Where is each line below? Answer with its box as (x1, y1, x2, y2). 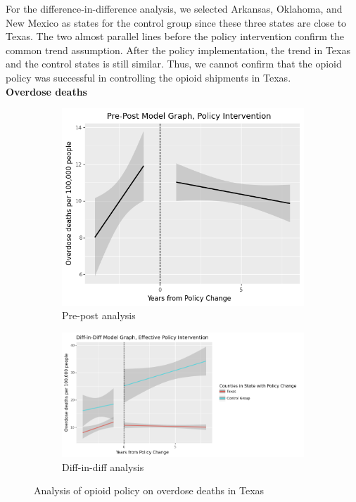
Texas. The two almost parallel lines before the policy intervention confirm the (6, 29, 345, 44)
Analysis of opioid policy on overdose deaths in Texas (34, 483, 265, 498)
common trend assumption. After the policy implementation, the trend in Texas (6, 42, 350, 57)
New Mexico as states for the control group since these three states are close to (6, 15, 347, 30)
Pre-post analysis (62, 308, 136, 323)
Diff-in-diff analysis (62, 459, 144, 474)
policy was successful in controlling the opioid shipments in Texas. (6, 70, 291, 84)
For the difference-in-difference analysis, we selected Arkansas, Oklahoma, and (6, 1, 343, 15)
